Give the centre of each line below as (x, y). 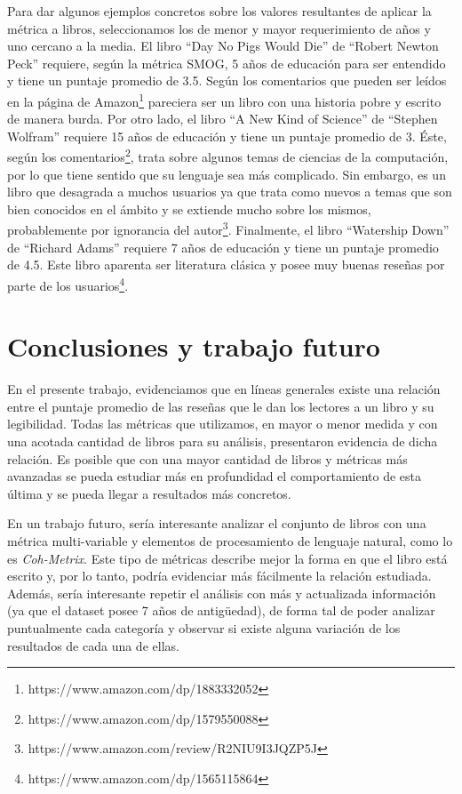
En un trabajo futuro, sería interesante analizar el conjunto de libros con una (217, 523)
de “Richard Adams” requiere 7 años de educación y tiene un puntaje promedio (223, 247)
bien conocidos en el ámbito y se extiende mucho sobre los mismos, (189, 209)
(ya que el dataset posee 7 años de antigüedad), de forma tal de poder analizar (221, 610)
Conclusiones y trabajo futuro (194, 346)
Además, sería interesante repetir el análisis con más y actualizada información (222, 593)
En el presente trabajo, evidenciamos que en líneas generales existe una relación (224, 389)
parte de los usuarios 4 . (68, 284)
